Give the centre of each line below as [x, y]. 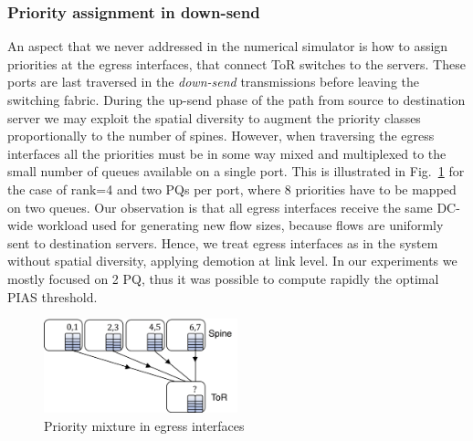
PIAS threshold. [53, 296]
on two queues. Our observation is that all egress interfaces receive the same [220, 207]
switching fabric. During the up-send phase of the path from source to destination [236, 100]
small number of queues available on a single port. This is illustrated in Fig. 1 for [236, 171]
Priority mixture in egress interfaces [144, 426]
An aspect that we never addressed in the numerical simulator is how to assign [228, 46]
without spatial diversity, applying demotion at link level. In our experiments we [232, 261]
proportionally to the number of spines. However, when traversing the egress [221, 136]
